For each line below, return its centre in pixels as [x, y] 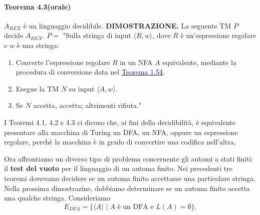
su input [82, 88]
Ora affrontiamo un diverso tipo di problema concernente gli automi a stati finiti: [129, 158]
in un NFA [136, 62]
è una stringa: [38, 45]
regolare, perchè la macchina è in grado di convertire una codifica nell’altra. [120, 142]
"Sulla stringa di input [97, 35]
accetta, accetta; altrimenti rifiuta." [87, 105]
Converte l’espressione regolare [63, 62]
